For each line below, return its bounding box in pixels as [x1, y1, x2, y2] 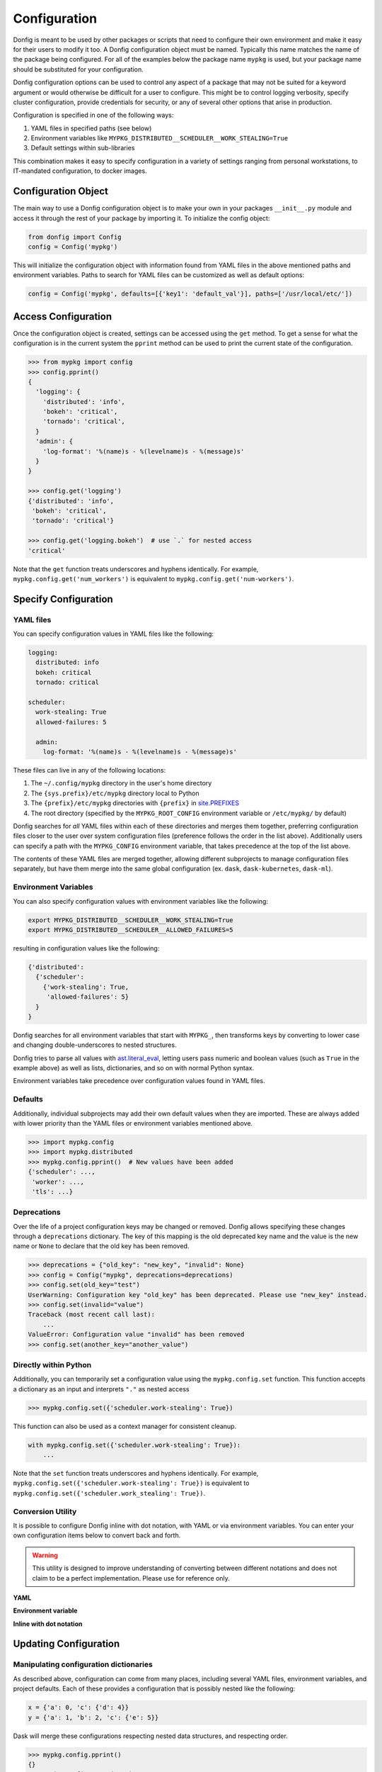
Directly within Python [13, 1359, 92, 1369]
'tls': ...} [32, 1187, 74, 1196]
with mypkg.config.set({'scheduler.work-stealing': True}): [28, 1441, 241, 1449]
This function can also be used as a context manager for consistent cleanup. [13, 1422, 237, 1430]
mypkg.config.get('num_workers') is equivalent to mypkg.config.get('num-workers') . [13, 574, 294, 583]
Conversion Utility [13, 1506, 77, 1516]
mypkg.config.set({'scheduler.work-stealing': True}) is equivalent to [13, 1479, 250, 1488]
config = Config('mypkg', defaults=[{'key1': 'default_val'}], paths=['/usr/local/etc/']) [28, 290, 353, 298]
